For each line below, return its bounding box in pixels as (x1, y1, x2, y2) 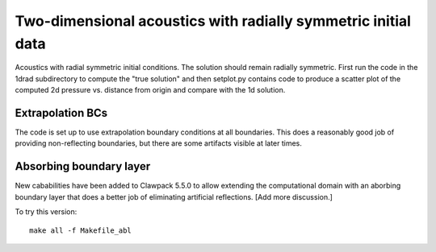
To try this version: (15, 207, 78, 217)
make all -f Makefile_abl (29, 225, 132, 235)
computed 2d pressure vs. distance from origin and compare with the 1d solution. (15, 85, 286, 95)
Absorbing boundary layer (15, 159, 151, 173)
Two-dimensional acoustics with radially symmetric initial (15, 12, 412, 30)
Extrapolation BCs (15, 105, 108, 120)
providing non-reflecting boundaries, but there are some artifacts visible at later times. (15, 138, 303, 148)
